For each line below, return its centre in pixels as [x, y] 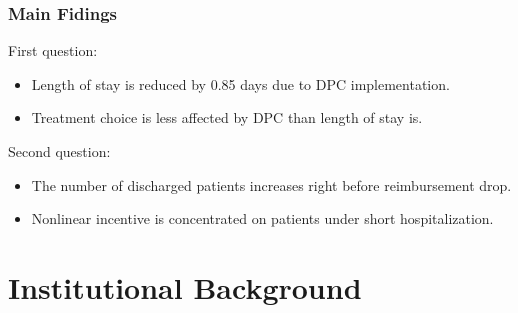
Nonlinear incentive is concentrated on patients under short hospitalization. [262, 218]
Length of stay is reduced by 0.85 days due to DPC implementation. [240, 83]
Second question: [59, 151]
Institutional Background [185, 286]
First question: [53, 50]
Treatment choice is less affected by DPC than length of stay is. [227, 117]
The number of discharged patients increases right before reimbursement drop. [271, 184]
